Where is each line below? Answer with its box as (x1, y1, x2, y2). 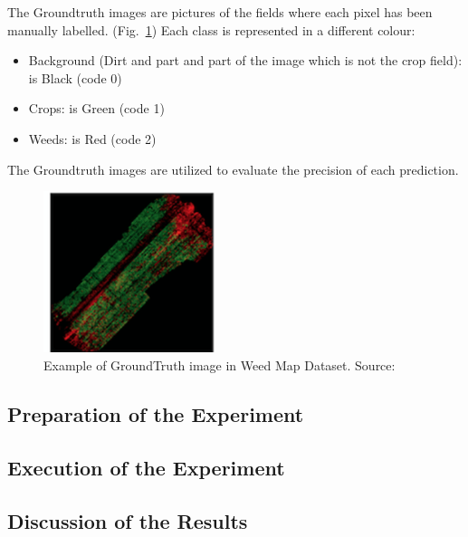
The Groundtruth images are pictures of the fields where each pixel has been (7, 3, 433, 21)
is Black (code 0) (28, 68, 122, 87)
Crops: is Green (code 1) (28, 99, 165, 118)
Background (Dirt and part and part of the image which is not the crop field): (28, 51, 463, 70)
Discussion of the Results (7, 506, 248, 534)
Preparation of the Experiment (7, 399, 304, 427)
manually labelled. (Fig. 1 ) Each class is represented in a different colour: (7, 20, 415, 39)
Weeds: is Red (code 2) (28, 129, 157, 148)
